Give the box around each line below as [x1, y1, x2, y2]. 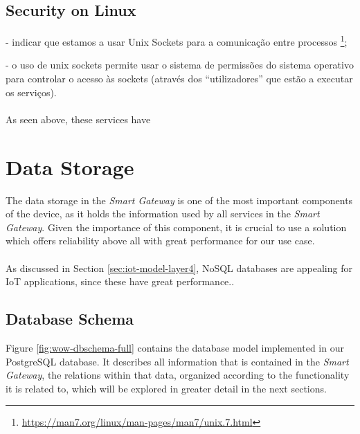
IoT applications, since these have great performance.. [6, 274, 235, 289]
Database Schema [6, 308, 134, 329]
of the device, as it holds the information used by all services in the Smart [6, 206, 320, 221]
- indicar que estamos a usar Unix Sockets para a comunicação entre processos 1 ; [6, 33, 348, 48]
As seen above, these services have [6, 111, 151, 126]
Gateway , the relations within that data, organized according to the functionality [6, 368, 350, 382]
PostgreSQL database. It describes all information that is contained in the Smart [6, 354, 349, 368]
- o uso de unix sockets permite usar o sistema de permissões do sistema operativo [6, 57, 354, 72]
